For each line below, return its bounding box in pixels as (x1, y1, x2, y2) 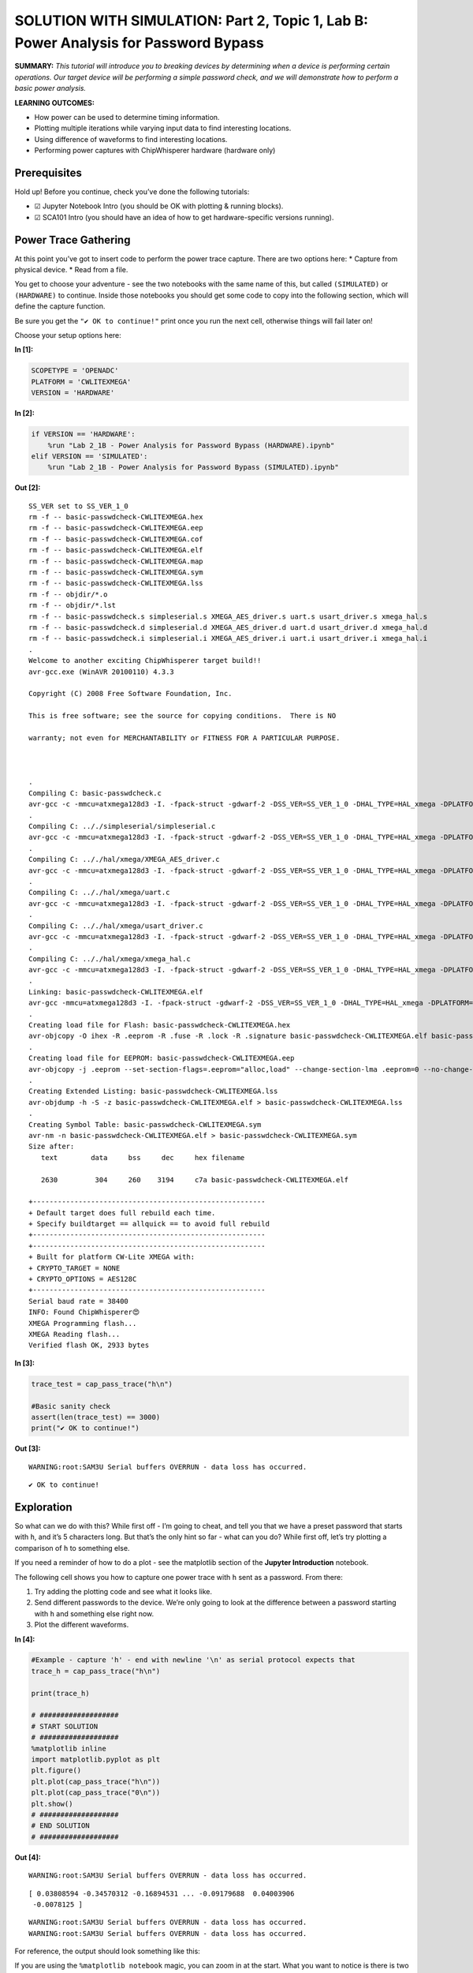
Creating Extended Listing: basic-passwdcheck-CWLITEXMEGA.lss (28, 1087, 278, 1096)
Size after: (28, 1142, 75, 1151)
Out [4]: (14, 1852, 41, 1862)
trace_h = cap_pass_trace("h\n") (31, 1666, 161, 1675)
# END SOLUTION (31, 1821, 90, 1830)
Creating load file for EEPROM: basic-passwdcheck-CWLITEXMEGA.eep (28, 1054, 295, 1063)
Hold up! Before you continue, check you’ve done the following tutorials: (14, 186, 250, 197)
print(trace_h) (31, 1689, 90, 1698)
